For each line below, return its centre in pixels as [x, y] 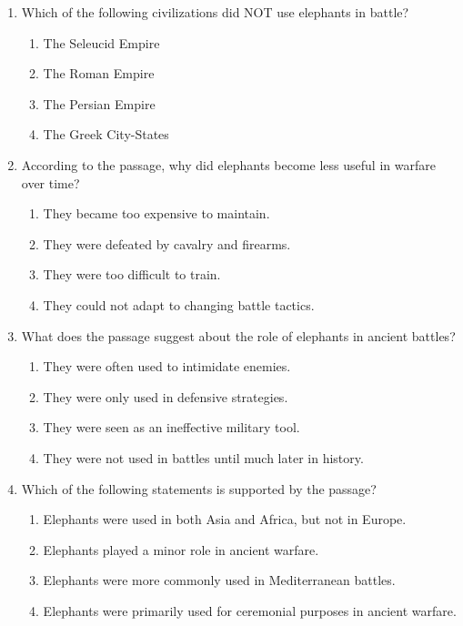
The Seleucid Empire [101, 42]
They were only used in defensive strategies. [166, 396]
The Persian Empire [99, 103]
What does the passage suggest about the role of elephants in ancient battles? [238, 335]
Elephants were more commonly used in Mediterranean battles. [219, 580]
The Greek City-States [106, 134]
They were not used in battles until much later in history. [203, 457]
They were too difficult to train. [132, 274]
